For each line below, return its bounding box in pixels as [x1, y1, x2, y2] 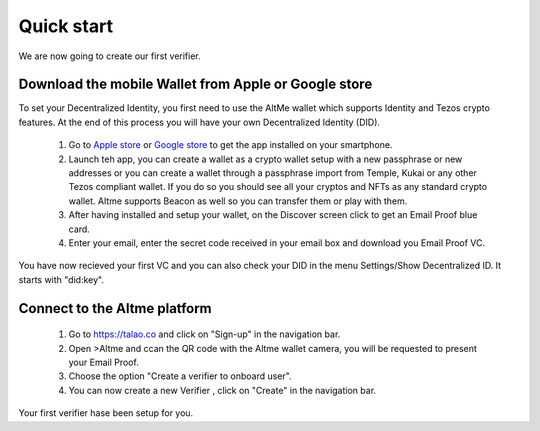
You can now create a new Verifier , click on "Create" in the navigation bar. [68, 384, 377, 396]
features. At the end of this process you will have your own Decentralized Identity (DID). [18, 116, 380, 128]
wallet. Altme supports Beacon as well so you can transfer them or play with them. [68, 195, 408, 207]
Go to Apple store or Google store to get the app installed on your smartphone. [68, 139, 393, 151]
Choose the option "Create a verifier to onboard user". [68, 370, 292, 382]
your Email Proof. [68, 356, 139, 368]
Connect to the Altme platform [18, 300, 212, 317]
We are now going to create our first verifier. [18, 50, 202, 62]
